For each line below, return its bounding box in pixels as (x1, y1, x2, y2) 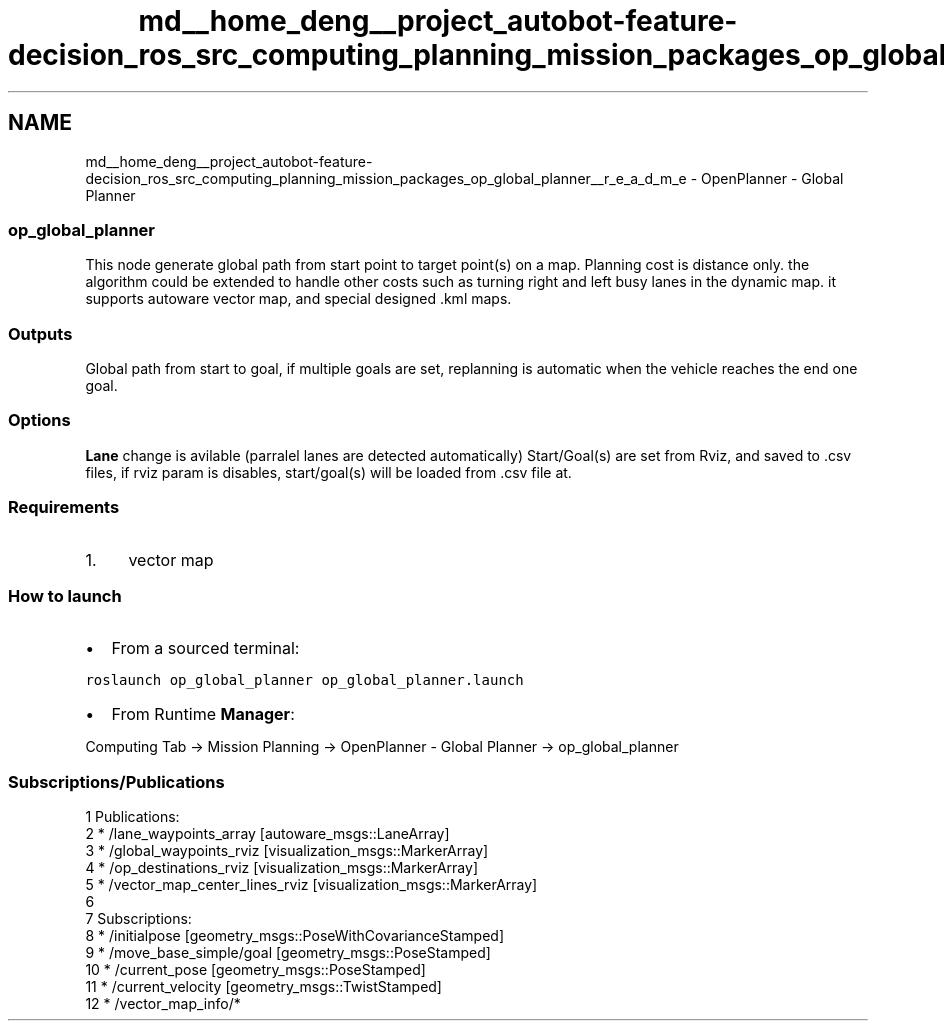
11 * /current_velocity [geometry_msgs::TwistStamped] (85, 978, 442, 996)
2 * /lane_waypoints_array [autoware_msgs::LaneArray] (85, 825, 450, 843)
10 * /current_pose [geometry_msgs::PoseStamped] (85, 961, 426, 979)
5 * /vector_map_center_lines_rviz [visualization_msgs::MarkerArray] (85, 876, 538, 894)
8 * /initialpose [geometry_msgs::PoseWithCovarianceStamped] (85, 927, 505, 945)
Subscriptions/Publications (8, 771, 225, 792)
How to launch (8, 585, 122, 606)
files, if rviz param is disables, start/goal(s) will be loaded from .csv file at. (85, 463, 572, 481)
